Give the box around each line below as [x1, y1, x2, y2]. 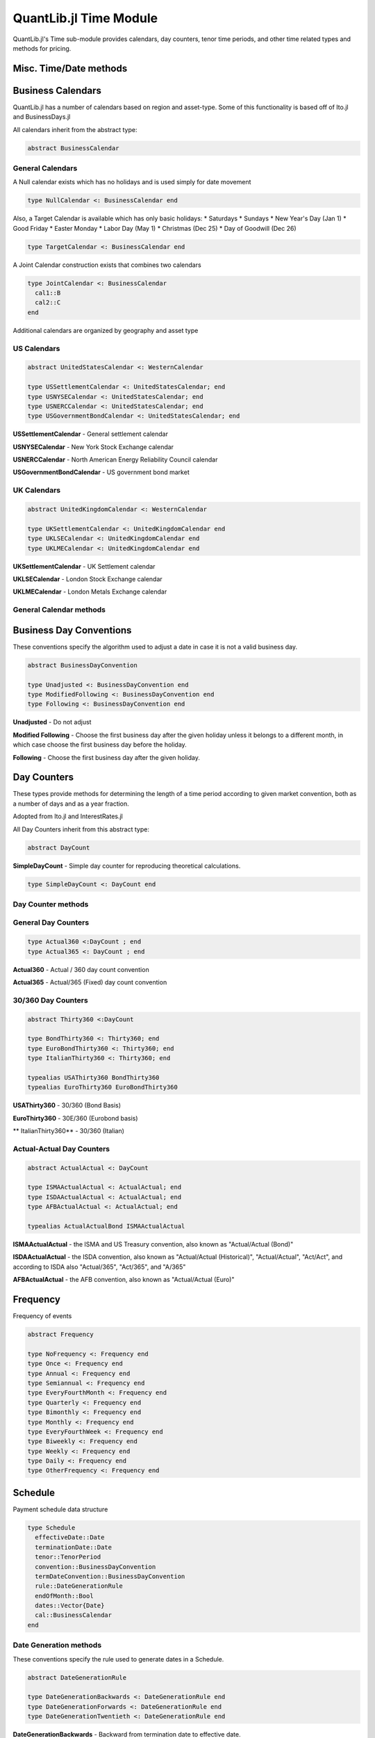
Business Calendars [12, 84, 102, 97]
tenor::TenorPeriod [35, 1553, 101, 1561]
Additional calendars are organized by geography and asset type [12, 326, 199, 334]
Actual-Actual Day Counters [12, 1144, 110, 1153]
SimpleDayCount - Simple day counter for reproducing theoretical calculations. [12, 861, 241, 870]
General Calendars [12, 163, 78, 173]
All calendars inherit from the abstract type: [12, 125, 137, 133]
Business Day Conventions [12, 624, 132, 636]
